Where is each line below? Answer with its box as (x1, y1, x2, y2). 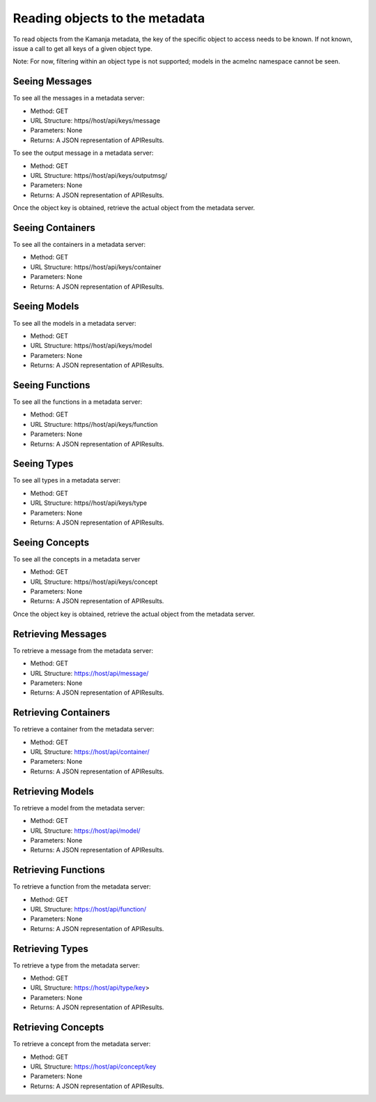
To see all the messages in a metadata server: (13, 94, 145, 103)
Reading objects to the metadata (13, 10, 205, 26)
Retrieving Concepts (13, 1022, 104, 1034)
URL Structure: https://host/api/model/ (30, 827, 141, 835)
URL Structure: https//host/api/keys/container (30, 262, 162, 271)
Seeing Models (13, 301, 79, 312)
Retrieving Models (13, 785, 94, 797)
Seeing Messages (13, 75, 93, 87)
